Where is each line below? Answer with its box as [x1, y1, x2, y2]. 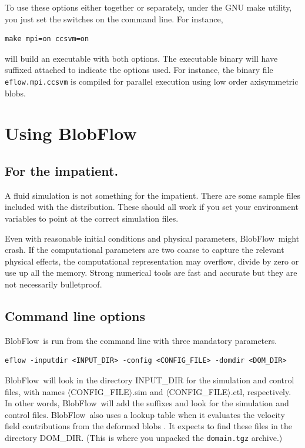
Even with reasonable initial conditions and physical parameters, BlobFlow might [5, 232, 300, 244]
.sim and [132, 385, 163, 397]
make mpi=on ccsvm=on [5, 35, 89, 44]
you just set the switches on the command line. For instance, [5, 12, 223, 25]
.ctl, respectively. [230, 385, 291, 397]
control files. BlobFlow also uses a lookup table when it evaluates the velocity [5, 408, 285, 420]
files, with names [5, 385, 65, 397]
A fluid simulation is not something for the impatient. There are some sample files [5, 189, 300, 201]
